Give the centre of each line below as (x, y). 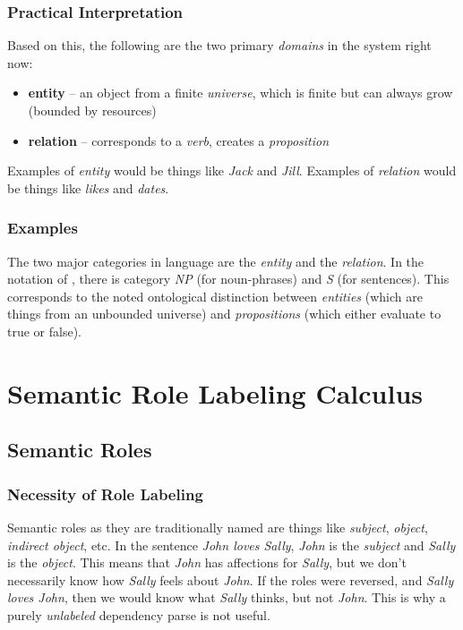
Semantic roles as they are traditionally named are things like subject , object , (218, 527)
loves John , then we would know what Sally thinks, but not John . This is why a (227, 597)
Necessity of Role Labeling (105, 494)
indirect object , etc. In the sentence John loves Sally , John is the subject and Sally (231, 545)
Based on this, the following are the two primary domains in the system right (219, 45)
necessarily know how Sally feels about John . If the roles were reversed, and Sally (231, 579)
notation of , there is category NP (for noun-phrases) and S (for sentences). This (228, 279)
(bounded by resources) (92, 110)
